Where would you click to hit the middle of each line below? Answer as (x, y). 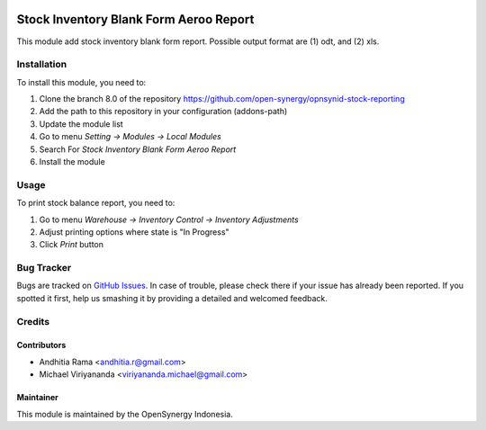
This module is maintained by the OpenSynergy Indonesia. (125, 414)
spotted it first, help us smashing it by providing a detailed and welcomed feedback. (172, 298)
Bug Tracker (44, 268)
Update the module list (81, 124)
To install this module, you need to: (81, 82)
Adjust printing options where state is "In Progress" (134, 232)
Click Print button (71, 245)
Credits (33, 321)
